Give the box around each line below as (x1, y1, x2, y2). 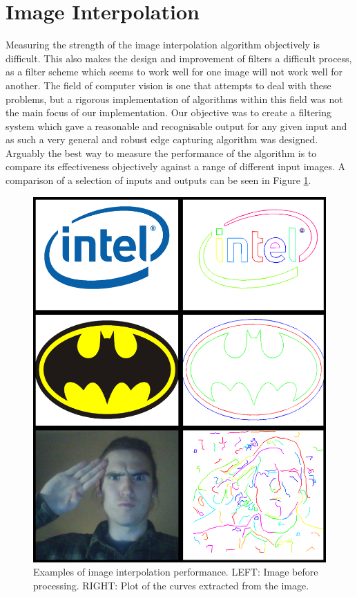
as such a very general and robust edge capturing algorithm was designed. (6, 132, 318, 147)
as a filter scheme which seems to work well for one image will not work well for (6, 64, 343, 79)
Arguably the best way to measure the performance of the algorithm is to (6, 145, 317, 160)
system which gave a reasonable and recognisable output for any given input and (6, 118, 347, 133)
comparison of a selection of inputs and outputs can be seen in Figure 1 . (6, 173, 311, 187)
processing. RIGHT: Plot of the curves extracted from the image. (33, 578, 309, 593)
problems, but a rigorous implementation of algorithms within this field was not (6, 91, 343, 106)
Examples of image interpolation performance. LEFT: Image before (33, 564, 318, 579)
